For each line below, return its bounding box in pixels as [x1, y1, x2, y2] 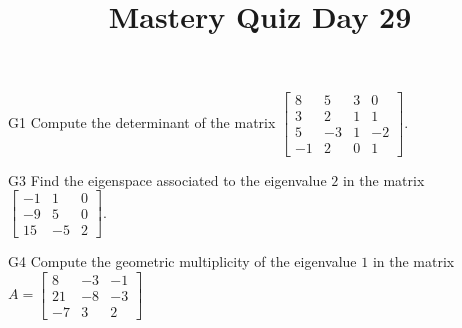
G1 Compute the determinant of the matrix [8, 111, 276, 132]
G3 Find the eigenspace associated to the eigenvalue [8, 169, 327, 190]
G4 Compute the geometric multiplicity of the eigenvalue [8, 251, 357, 272]
